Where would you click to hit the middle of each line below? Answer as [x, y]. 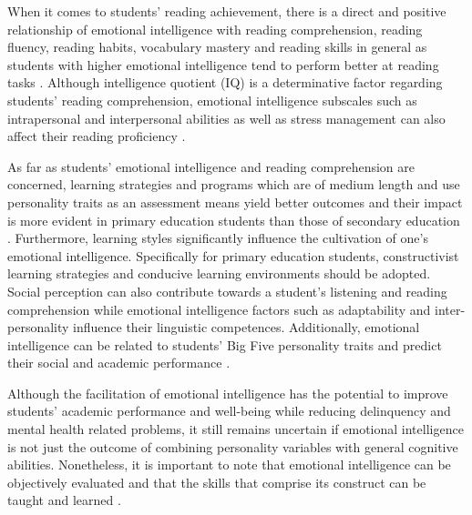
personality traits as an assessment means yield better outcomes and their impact [235, 202]
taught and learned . [64, 500]
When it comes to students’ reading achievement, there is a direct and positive [227, 11]
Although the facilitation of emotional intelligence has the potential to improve [228, 393]
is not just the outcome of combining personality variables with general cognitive [233, 446]
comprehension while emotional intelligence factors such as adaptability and [219, 309]
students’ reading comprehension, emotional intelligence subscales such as [212, 100]
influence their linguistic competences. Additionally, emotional [246, 327]
